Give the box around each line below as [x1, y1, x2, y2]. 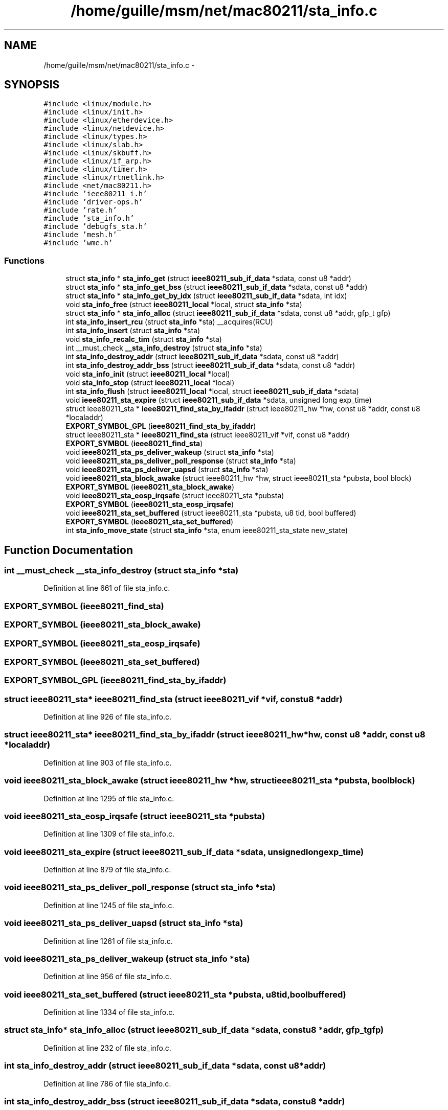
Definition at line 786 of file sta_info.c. [43, 1079, 171, 1088]
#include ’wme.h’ [43, 239, 113, 247]
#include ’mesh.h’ [43, 230, 117, 239]
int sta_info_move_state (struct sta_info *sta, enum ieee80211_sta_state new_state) [65, 526, 348, 535]
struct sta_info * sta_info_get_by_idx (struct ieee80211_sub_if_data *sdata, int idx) [65, 291, 347, 300]
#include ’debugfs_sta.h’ [43, 222, 147, 231]
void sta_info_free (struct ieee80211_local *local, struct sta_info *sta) [65, 300, 302, 309]
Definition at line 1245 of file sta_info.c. [43, 900, 174, 910]
